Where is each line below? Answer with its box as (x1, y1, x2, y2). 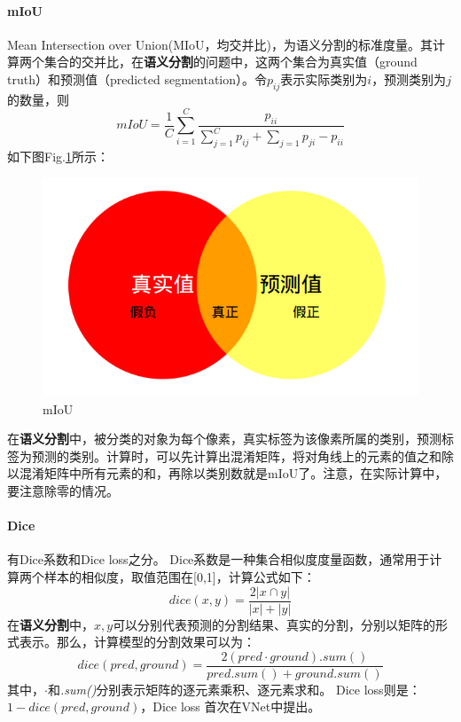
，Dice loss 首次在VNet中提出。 (140, 697, 321, 716)
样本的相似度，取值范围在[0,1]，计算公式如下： (43, 567, 316, 585)
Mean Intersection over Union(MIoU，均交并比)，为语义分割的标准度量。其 (7, 35, 434, 53)
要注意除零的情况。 (7, 482, 119, 499)
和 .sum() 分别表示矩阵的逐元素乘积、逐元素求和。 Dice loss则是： (47, 679, 421, 698)
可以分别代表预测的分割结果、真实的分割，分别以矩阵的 (113, 615, 436, 633)
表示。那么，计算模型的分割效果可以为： (19, 632, 255, 651)
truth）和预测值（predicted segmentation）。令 (7, 69, 268, 88)
